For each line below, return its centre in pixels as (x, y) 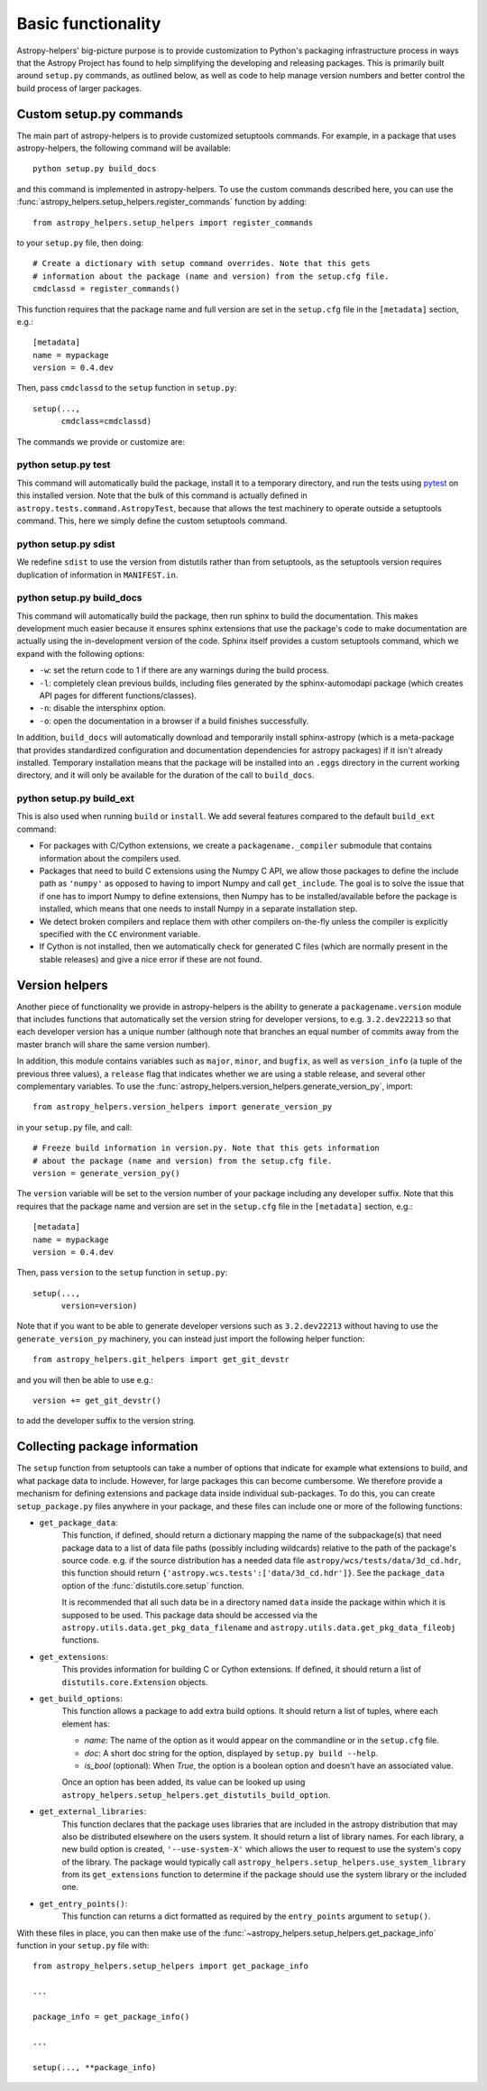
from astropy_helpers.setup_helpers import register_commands (173, 222)
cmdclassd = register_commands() (106, 289)
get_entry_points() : (83, 1903)
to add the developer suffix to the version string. (106, 1421)
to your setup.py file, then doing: (80, 243)
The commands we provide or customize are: (101, 441)
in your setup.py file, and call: (74, 1127)
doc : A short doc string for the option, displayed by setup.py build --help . (231, 1753)
